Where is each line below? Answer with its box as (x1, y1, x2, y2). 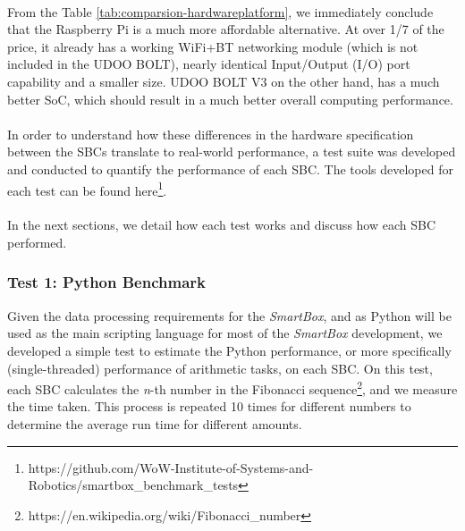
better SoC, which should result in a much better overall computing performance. (7, 89, 453, 108)
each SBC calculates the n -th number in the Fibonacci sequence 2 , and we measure (7, 377, 458, 398)
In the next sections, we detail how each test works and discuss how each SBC (7, 215, 436, 234)
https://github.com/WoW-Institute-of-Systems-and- (28, 458, 314, 476)
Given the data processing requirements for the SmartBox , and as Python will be (7, 306, 452, 324)
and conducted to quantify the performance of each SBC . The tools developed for (7, 159, 453, 178)
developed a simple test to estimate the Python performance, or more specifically (7, 341, 452, 359)
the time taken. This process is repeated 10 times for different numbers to (7, 397, 411, 416)
